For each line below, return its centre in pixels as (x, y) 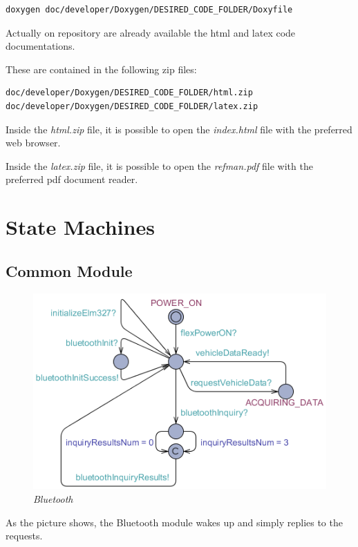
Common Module (69, 270)
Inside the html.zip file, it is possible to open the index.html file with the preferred (179, 129)
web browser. (33, 143)
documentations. (40, 46)
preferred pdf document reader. (72, 179)
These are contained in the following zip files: (101, 69)
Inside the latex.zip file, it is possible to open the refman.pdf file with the (159, 165)
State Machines (80, 227)
